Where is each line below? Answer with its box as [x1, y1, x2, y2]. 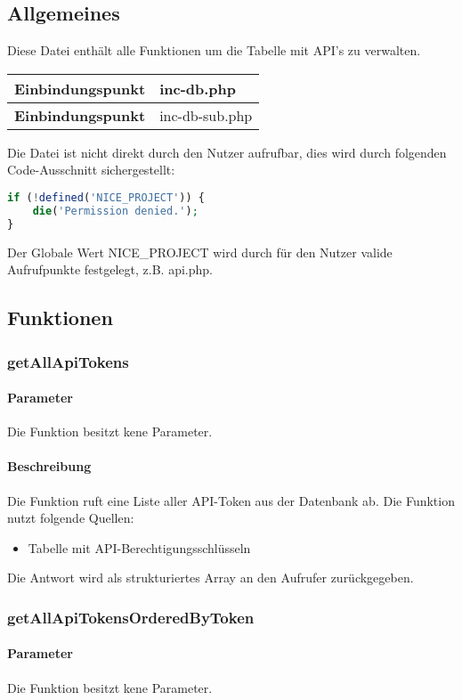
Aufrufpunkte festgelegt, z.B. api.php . [7, 260, 213, 279]
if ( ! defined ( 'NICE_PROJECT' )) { [7, 191, 205, 204]
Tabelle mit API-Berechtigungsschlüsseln [28, 538, 251, 557]
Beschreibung [7, 457, 92, 476]
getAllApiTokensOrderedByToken [7, 606, 255, 628]
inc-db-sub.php [159, 104, 253, 126]
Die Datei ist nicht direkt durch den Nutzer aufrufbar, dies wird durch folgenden [7, 142, 447, 161]
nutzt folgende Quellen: [7, 509, 134, 527]
